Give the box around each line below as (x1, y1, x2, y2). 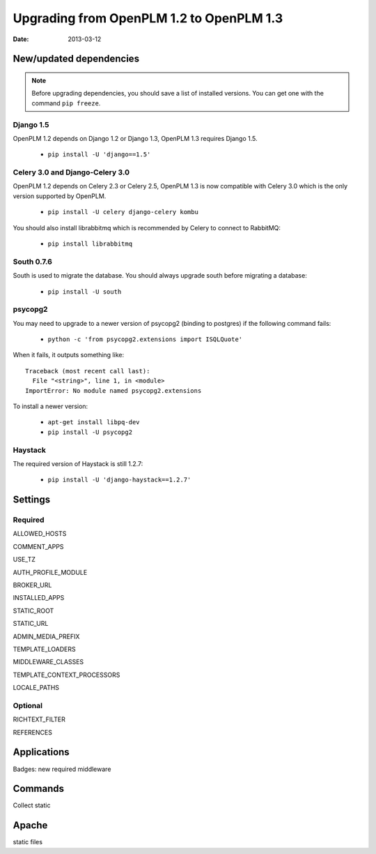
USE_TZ (13, 555, 36, 564)
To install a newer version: (13, 402, 88, 410)
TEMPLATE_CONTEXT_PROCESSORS (13, 671, 120, 679)
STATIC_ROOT (13, 606, 54, 615)
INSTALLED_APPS (13, 594, 65, 602)
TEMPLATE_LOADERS (13, 645, 76, 653)
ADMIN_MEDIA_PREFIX (13, 632, 80, 640)
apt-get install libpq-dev (47, 419, 140, 426)
